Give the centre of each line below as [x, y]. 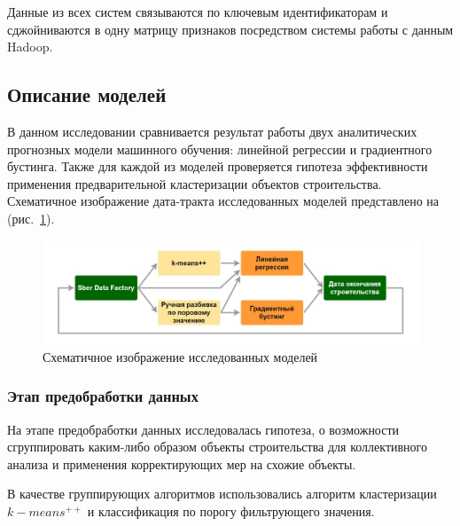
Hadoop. [30, 47]
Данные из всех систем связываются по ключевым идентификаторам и [198, 12]
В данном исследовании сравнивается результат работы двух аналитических [212, 131]
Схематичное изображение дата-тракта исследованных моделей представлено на [223, 201]
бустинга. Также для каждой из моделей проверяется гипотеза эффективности [218, 166]
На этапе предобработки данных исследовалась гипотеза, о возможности [203, 429]
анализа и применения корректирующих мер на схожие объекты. [182, 463]
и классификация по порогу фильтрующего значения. [231, 510]
